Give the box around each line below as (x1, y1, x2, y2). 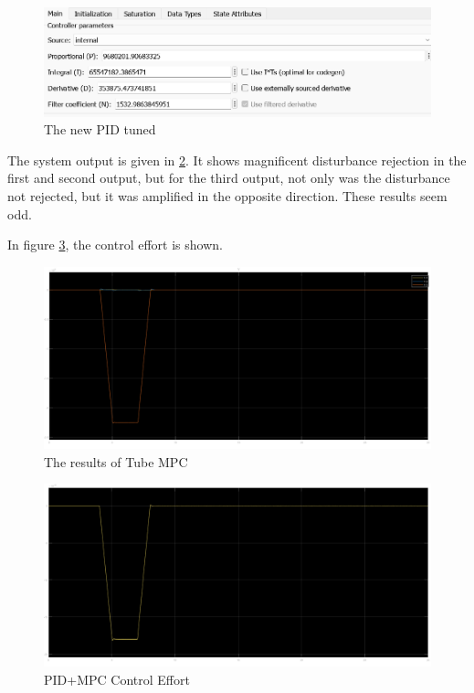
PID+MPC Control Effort (44, 669, 190, 688)
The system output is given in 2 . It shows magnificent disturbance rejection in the (7, 150, 467, 169)
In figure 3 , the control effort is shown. (7, 235, 223, 254)
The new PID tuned (44, 120, 156, 139)
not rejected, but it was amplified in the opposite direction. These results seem (7, 186, 448, 205)
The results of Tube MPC (44, 452, 188, 471)
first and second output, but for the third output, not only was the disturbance (7, 168, 450, 187)
